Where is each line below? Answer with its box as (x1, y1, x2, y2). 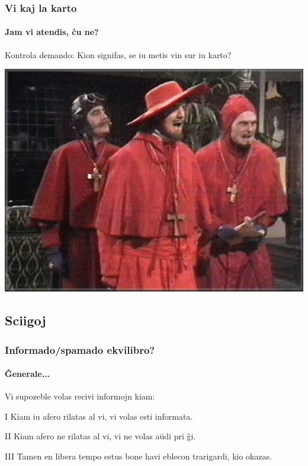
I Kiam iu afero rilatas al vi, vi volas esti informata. (5, 410, 193, 422)
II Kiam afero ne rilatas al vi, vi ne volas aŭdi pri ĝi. (5, 430, 196, 442)
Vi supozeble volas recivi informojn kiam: (5, 390, 155, 402)
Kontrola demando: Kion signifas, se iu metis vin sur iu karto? (5, 48, 232, 61)
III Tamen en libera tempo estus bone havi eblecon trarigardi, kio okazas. (5, 450, 272, 462)
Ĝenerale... (5, 367, 50, 380)
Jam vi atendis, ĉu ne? (5, 26, 99, 38)
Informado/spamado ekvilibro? (5, 342, 155, 357)
